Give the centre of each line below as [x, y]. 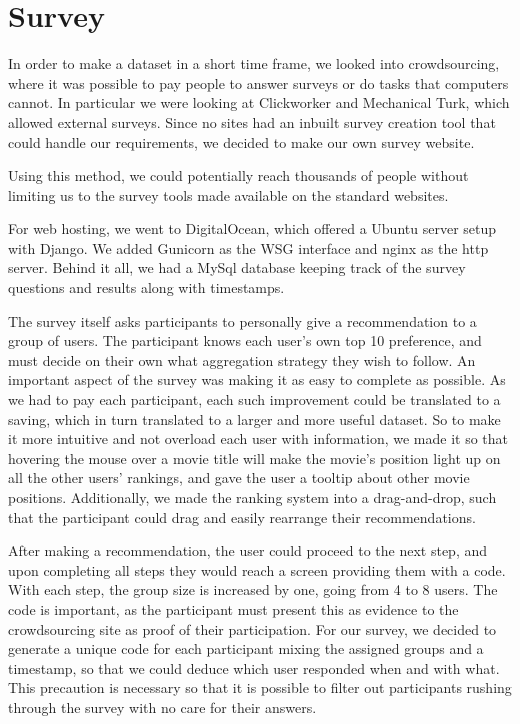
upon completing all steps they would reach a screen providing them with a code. [257, 569]
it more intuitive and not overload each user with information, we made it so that [258, 438]
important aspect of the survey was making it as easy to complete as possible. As [257, 379]
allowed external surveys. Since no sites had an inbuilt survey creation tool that [252, 121]
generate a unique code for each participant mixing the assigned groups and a [246, 648]
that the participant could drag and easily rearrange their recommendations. [242, 516]
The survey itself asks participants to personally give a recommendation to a [242, 320]
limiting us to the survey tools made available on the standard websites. [228, 194]
